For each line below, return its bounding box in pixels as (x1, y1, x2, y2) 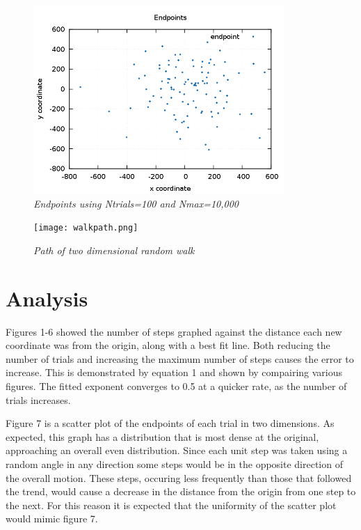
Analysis (6, 283, 88, 312)
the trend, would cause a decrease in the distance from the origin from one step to (6, 484, 356, 499)
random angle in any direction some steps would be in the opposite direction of (6, 456, 343, 471)
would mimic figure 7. (6, 511, 98, 526)
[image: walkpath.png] (33, 223, 138, 233)
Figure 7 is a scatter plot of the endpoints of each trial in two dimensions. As (6, 416, 335, 430)
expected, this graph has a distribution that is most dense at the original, (6, 429, 319, 444)
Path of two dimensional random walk (33, 242, 195, 257)
